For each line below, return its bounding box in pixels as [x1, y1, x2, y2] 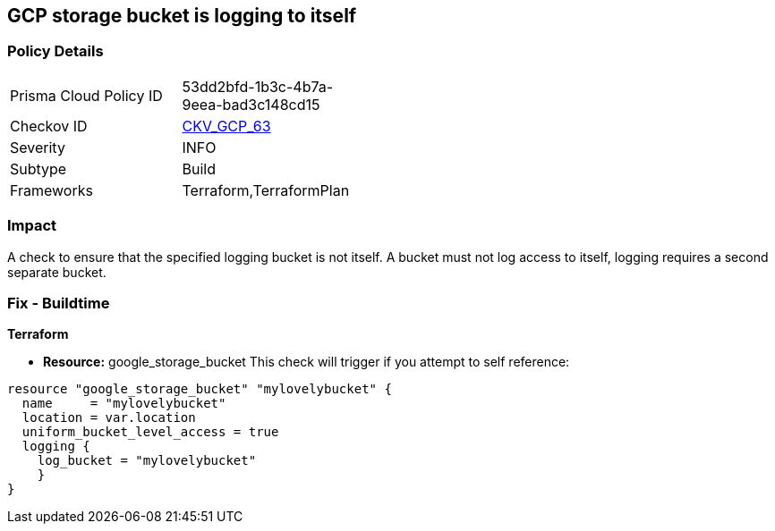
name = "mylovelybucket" [21, 396, 226, 411]
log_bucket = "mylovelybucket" [37, 453, 257, 468]
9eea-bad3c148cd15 [182, 95, 320, 114]
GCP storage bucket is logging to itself [7, 4, 357, 27]
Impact [7, 216, 57, 235]
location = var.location [21, 410, 196, 426]
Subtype [10, 159, 67, 178]
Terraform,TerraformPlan [182, 181, 350, 199]
